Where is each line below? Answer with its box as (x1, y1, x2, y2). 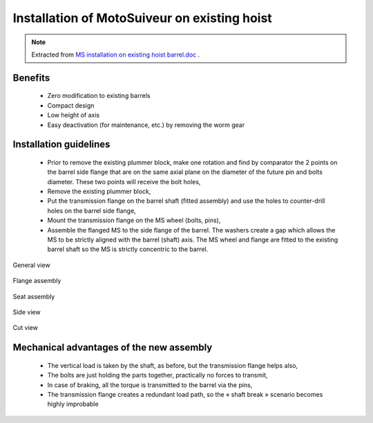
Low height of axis (47, 111, 100, 119)
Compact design (47, 101, 95, 110)
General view (12, 261, 51, 269)
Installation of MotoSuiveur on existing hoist (12, 10, 272, 26)
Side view (12, 308, 41, 316)
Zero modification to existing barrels (47, 92, 151, 100)
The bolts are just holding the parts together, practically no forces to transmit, (47, 371, 268, 380)
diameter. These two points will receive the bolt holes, (47, 177, 201, 186)
